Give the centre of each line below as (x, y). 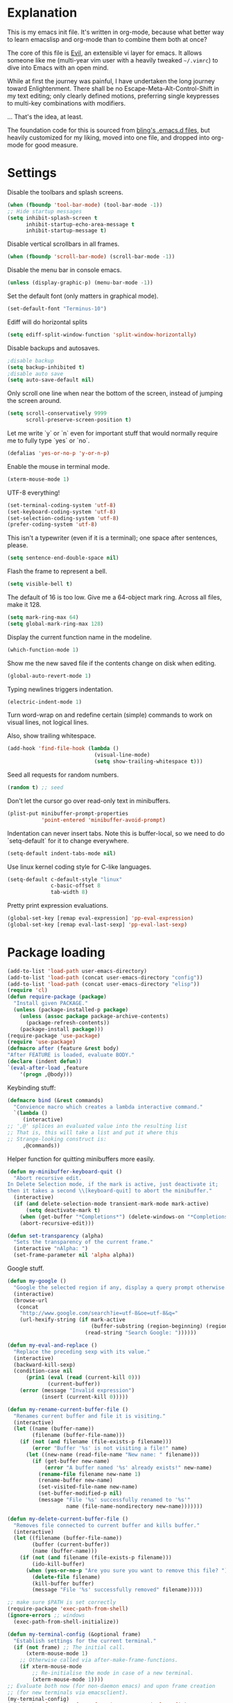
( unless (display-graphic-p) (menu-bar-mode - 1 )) (80, 283)
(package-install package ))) (62, 1029)
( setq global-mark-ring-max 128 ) (55, 624)
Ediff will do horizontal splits (48, 322)
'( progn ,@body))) (46, 1074)
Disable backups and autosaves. (54, 348)
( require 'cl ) (28, 990)
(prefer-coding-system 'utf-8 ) (52, 525)
